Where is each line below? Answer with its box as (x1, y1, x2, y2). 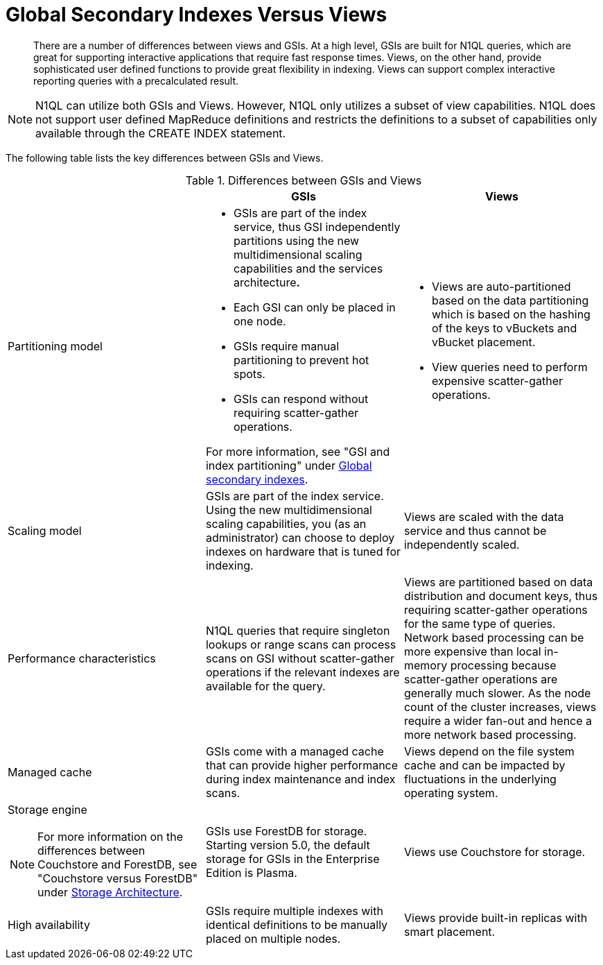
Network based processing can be (403, 630, 584, 644)
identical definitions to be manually (205, 917, 388, 932)
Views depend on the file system (403, 744, 575, 758)
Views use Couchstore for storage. (403, 844, 586, 859)
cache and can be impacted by (403, 758, 566, 772)
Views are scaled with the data (403, 509, 564, 524)
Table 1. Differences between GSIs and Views (185, 173, 422, 187)
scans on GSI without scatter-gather (205, 651, 395, 665)
